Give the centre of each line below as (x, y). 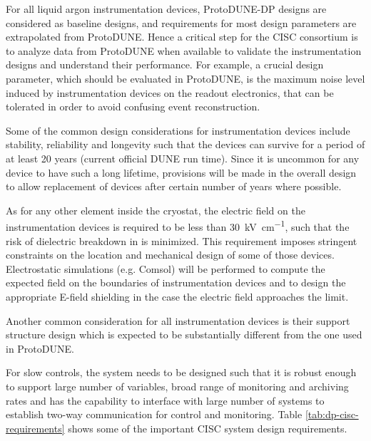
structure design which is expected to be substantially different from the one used (184, 334)
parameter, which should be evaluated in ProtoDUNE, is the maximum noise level (185, 78)
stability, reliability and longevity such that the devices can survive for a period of (185, 144)
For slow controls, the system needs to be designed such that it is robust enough (181, 372)
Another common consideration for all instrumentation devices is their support (178, 320)
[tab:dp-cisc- (332, 414)
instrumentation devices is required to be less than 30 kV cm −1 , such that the (178, 225)
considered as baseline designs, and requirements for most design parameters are (181, 22)
